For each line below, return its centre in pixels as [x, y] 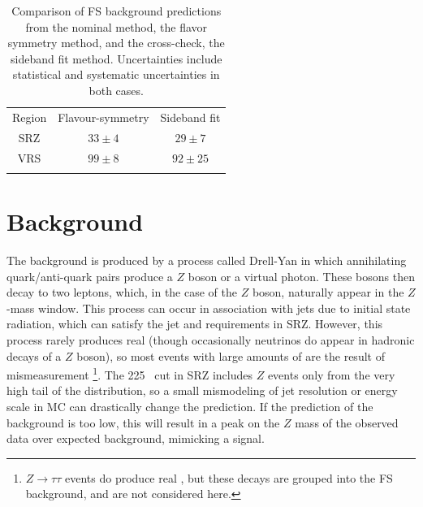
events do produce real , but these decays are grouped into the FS [229, 477]
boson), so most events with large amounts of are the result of [231, 355]
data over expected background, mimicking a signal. [136, 438]
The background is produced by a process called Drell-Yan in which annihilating [207, 260]
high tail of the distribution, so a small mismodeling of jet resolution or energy [202, 390]
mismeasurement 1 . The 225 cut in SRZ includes [130, 373]
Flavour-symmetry [104, 117]
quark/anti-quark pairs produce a [90, 276]
